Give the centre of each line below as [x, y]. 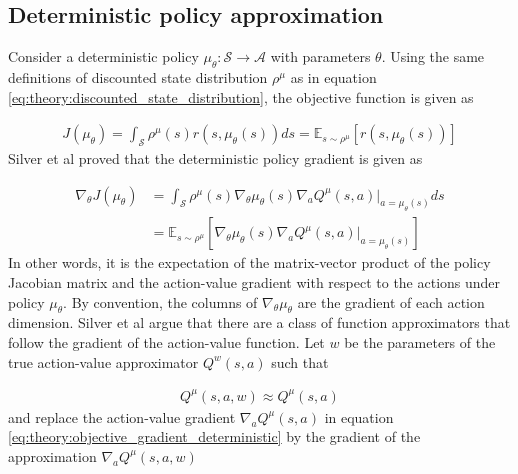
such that [300, 361]
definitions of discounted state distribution [138, 77]
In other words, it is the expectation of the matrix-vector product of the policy [249, 262]
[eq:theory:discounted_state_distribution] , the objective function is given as [241, 96]
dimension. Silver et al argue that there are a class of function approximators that [259, 322]
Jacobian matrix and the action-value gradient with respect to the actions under [254, 282]
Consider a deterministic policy [103, 56]
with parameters [320, 56]
